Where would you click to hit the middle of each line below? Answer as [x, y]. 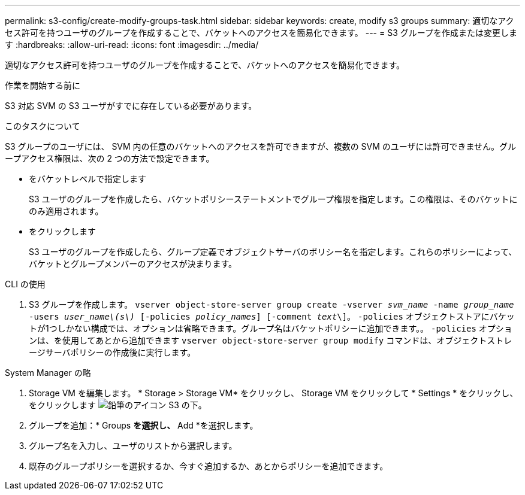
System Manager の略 [48, 373]
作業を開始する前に [43, 85]
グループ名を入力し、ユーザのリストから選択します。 [133, 446]
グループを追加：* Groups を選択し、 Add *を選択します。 [144, 425]
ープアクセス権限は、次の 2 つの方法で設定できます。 [110, 158]
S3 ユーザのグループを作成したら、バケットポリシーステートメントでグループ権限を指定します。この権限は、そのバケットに [273, 199]
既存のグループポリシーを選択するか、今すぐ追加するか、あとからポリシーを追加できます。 [209, 466]
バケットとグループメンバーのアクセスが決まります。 [133, 264]
